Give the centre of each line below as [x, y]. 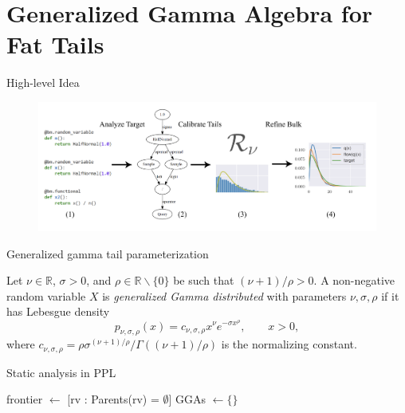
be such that [204, 280]
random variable [46, 295]
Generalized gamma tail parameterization [108, 253]
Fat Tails [55, 44]
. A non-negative [354, 280]
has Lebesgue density [58, 311]
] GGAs [187, 399]
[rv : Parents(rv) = [113, 399]
